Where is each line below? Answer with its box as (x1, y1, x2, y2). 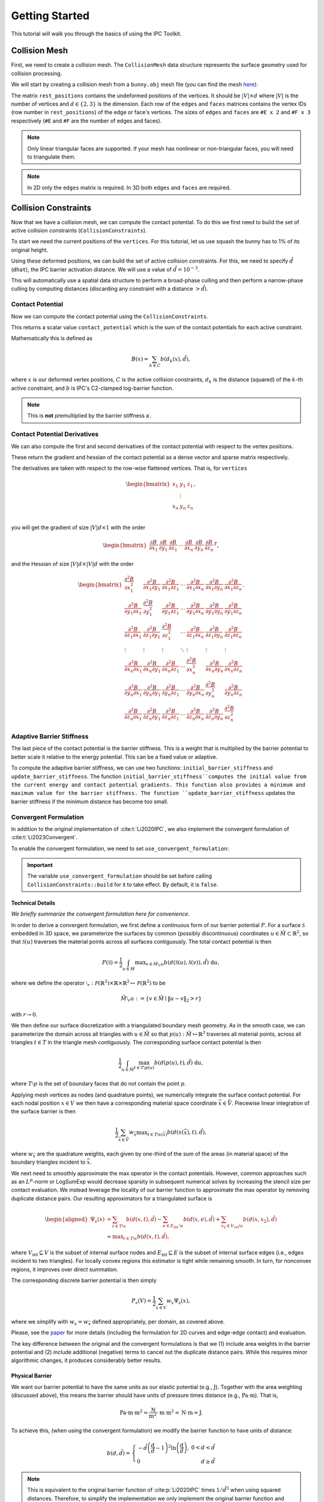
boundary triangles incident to (11, 1158, 86, 1166)
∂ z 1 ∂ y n (205, 631, 223, 640)
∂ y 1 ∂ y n (205, 607, 223, 616)
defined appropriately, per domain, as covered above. (92, 1318, 225, 1325)
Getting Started (11, 9, 90, 22)
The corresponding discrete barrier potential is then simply (11, 1277, 157, 1284)
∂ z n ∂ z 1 (161, 713, 179, 722)
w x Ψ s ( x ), (166, 1298, 190, 1306)
